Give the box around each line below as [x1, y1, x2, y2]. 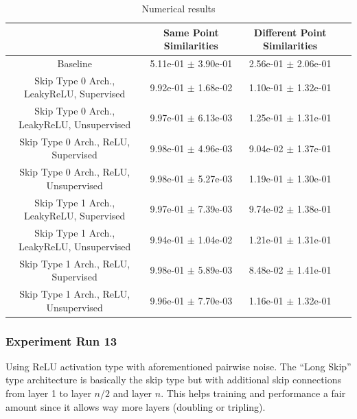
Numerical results [141, 1, 216, 15]
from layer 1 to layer [5, 386, 91, 400]
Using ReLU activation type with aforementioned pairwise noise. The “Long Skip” [5, 359, 352, 373]
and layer [113, 386, 152, 400]
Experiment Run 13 [5, 332, 117, 349]
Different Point [253, 25, 327, 39]
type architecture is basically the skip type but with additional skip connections [5, 372, 341, 387]
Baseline [57, 56, 92, 71]
